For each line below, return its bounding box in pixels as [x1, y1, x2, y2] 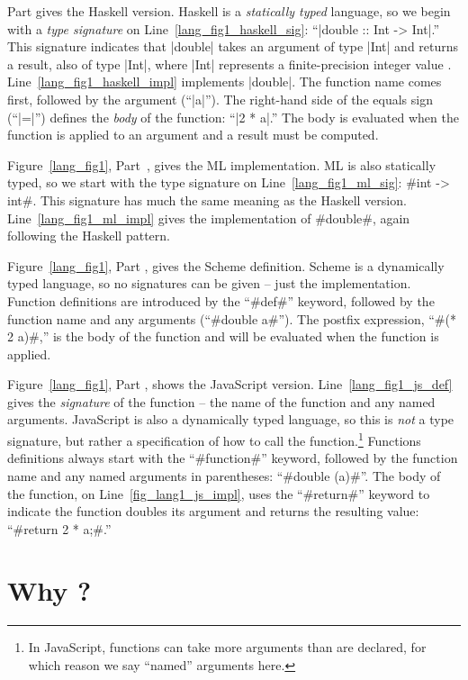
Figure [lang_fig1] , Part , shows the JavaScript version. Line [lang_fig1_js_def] [7, 375, 453, 394]
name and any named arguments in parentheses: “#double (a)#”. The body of [7, 466, 441, 485]
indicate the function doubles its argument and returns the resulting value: [7, 502, 419, 521]
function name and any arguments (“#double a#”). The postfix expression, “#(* [7, 309, 456, 328]
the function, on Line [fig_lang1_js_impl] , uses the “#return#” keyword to [7, 484, 430, 503]
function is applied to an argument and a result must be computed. [7, 125, 379, 144]
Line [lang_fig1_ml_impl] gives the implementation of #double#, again [7, 208, 410, 227]
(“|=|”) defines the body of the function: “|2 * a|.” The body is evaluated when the [7, 107, 459, 126]
